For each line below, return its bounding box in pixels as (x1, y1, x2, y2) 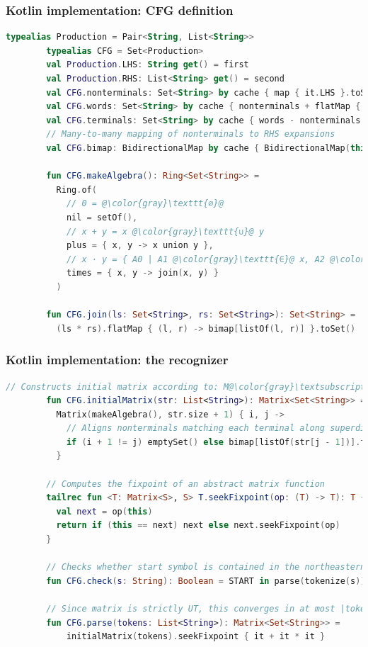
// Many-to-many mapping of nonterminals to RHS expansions (46, 129, 335, 140)
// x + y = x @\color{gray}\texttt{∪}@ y (66, 226, 265, 237)
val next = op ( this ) (56, 506, 153, 517)
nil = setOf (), (66, 212, 138, 223)
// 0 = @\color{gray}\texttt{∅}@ (66, 198, 224, 209)
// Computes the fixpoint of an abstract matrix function (46, 478, 326, 489)
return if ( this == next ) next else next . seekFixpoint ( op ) (56, 520, 340, 531)
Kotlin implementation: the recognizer (6, 351, 229, 368)
